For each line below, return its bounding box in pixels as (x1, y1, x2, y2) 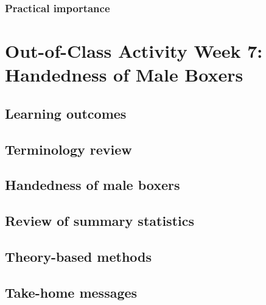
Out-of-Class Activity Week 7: (5, 38, 263, 63)
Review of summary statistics (5, 211, 194, 230)
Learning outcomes (5, 103, 127, 122)
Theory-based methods (5, 247, 152, 265)
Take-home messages (5, 282, 138, 301)
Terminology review (5, 139, 132, 158)
